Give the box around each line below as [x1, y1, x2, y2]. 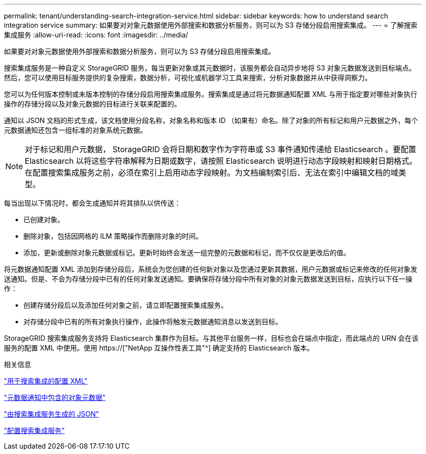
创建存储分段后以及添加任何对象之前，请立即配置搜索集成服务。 [23, 301, 228, 309]
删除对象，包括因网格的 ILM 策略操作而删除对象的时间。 [23, 232, 203, 240]
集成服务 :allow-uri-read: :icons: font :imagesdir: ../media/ [4, 31, 188, 39]
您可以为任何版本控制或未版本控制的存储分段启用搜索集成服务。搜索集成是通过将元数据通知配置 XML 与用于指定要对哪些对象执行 [4, 90, 417, 98]
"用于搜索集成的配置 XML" [4, 377, 88, 385]
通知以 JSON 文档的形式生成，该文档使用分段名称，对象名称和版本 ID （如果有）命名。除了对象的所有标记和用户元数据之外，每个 [4, 116, 418, 124]
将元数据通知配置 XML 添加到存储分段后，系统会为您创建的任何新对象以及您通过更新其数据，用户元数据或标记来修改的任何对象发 [4, 265, 417, 273]
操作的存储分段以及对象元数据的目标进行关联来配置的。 [4, 100, 181, 108]
